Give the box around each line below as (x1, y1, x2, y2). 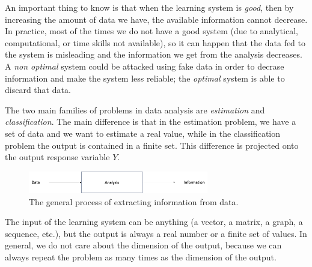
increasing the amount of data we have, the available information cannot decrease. (5, 13, 308, 25)
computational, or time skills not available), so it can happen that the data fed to (5, 36, 306, 49)
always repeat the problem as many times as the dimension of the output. (5, 250, 277, 263)
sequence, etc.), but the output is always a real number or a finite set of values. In (5, 227, 307, 239)
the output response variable (5, 151, 110, 163)
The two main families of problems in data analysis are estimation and (5, 103, 265, 116)
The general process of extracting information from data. (29, 195, 239, 208)
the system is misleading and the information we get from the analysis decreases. (5, 48, 302, 61)
